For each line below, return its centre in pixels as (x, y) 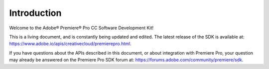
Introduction (35, 13)
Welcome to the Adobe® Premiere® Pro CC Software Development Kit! (81, 28)
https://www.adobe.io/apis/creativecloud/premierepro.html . (70, 44)
